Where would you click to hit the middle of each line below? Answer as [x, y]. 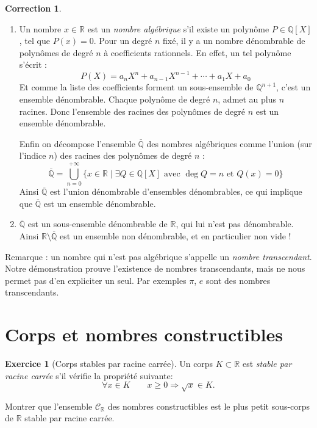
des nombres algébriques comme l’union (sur [229, 143]
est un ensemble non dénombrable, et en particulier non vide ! [176, 235]
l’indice [33, 155]
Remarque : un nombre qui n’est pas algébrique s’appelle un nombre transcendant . [158, 256]
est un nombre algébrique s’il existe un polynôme [178, 28]
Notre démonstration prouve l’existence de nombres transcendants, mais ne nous [155, 268]
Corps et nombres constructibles [144, 334]
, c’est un [294, 87]
